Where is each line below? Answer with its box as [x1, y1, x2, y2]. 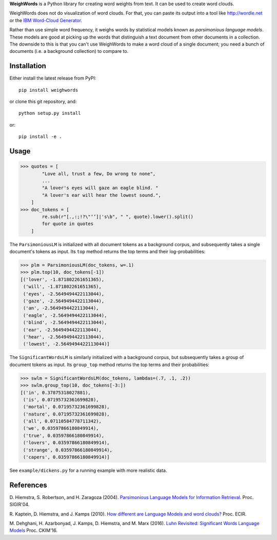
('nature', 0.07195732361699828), [23, 411, 110, 417]
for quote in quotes [42, 221, 94, 227]
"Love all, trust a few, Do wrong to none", [42, 171, 156, 176]
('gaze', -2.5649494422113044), [23, 298, 105, 304]
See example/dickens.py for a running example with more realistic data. [9, 467, 167, 474]
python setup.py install [18, 110, 81, 116]
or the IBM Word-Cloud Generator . [9, 17, 82, 23]
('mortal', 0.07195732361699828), [23, 404, 110, 410]
